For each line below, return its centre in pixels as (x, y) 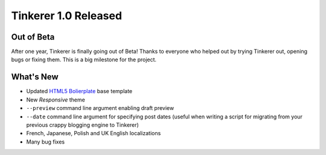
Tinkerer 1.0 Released (67, 16)
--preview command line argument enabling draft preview (100, 108)
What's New (35, 77)
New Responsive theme (56, 100)
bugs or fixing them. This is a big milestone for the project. (84, 59)
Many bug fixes (46, 142)
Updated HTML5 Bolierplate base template (79, 91)
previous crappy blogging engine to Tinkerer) (82, 125)
